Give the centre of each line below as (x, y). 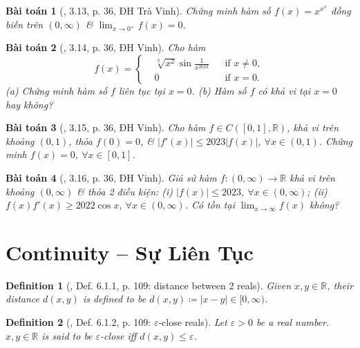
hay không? (29, 104)
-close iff (119, 335)
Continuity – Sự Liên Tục (130, 252)
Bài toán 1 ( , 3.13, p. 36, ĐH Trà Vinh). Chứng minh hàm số (138, 10)
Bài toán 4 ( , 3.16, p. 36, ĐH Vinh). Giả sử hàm (111, 177)
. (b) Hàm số (219, 90)
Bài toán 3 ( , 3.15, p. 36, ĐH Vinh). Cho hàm (106, 127)
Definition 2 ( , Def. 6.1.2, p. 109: (78, 322)
